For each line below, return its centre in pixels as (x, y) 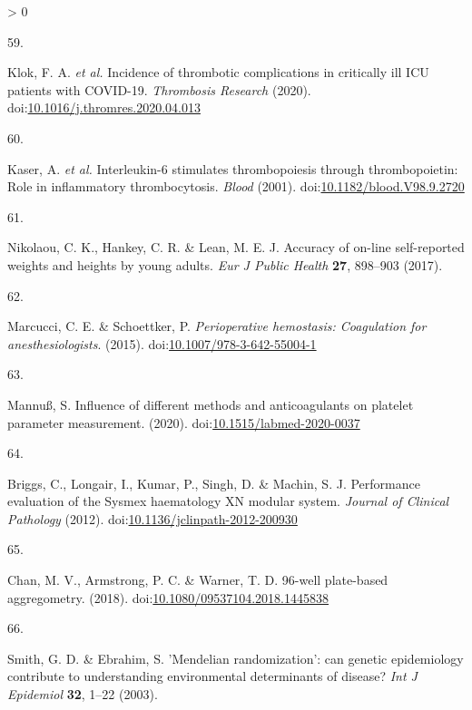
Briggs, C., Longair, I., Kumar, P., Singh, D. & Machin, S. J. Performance (214, 483)
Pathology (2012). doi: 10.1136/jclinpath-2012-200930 (152, 518)
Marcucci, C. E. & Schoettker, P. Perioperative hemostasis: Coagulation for (217, 326)
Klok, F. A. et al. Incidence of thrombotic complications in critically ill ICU (218, 72)
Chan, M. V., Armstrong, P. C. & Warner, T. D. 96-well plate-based (198, 580)
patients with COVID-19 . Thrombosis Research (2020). (159, 89)
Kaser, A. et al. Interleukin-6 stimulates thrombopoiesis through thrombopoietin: (233, 168)
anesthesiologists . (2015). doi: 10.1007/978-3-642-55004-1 (162, 343)
